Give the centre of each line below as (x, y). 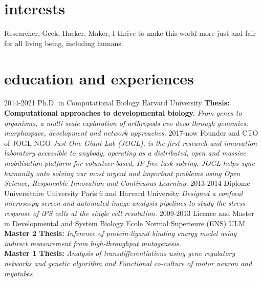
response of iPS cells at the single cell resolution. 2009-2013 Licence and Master (129, 213)
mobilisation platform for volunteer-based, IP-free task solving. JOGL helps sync (129, 163)
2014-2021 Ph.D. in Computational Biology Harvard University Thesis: (117, 103)
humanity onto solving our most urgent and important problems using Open (122, 173)
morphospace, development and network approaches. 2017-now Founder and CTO (131, 133)
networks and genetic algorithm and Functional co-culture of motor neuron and (128, 263)
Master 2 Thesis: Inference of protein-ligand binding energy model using (121, 233)
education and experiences (99, 78)
